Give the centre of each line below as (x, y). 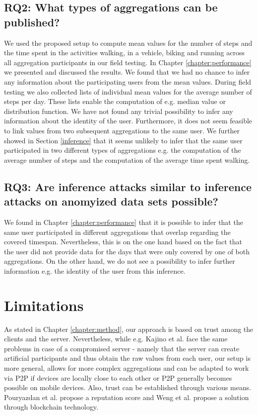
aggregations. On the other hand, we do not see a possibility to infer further (120, 261)
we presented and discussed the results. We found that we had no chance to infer (127, 72)
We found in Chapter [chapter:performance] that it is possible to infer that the (124, 222)
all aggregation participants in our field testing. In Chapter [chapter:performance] (128, 62)
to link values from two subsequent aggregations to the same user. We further (122, 130)
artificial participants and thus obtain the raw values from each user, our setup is (127, 358)
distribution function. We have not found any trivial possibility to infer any (119, 111)
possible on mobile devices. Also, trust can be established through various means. (128, 387)
